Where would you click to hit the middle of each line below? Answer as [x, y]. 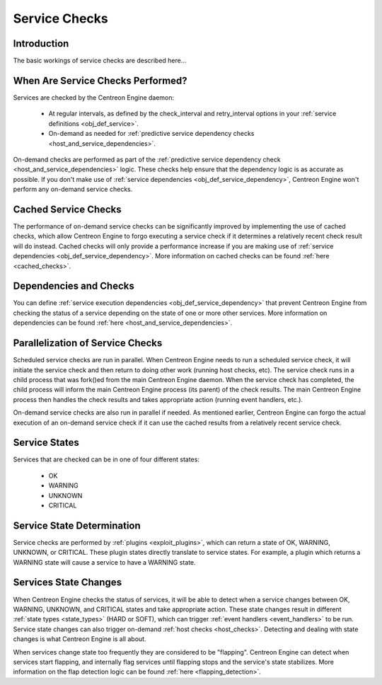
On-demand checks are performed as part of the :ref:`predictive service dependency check [147, 159]
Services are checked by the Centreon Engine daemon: [94, 97]
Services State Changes [68, 583]
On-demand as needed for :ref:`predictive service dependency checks [151, 134]
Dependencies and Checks [74, 286]
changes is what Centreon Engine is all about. [80, 639]
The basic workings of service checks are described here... [100, 61]
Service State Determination [77, 525]
